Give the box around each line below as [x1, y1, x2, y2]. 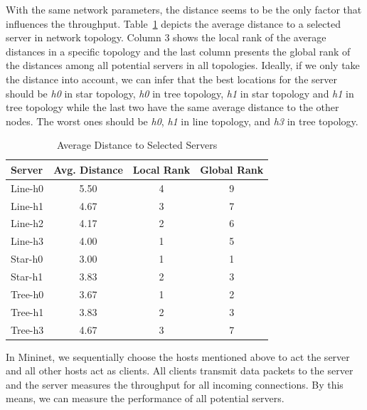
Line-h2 [11, 216, 44, 231]
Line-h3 [11, 233, 44, 248]
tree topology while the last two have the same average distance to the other [6, 100, 339, 115]
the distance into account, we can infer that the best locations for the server [6, 71, 337, 86]
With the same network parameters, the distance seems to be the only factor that [6, 2, 362, 16]
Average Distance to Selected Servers [57, 137, 218, 152]
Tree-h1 [11, 304, 44, 319]
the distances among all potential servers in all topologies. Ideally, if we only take [6, 58, 360, 73]
